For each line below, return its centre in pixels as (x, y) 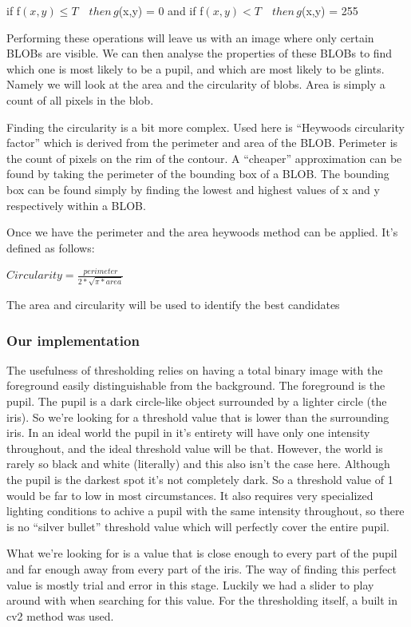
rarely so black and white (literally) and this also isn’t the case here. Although (198, 464)
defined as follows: (51, 247)
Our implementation (73, 340)
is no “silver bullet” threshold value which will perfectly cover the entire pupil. (198, 526)
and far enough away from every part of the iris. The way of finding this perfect (202, 568)
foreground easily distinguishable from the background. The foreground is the (196, 385)
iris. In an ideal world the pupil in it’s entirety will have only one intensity (188, 433)
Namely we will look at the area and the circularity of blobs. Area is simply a (196, 84)
